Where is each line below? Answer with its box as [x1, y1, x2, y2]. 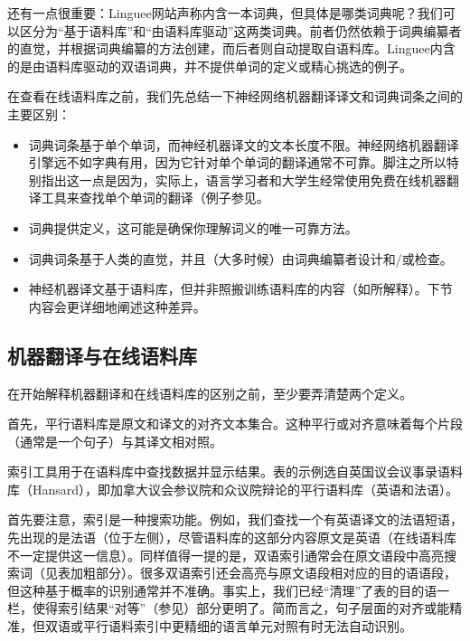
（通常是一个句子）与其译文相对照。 [7, 431, 222, 450]
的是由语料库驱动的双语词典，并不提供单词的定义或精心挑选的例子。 [7, 56, 412, 75]
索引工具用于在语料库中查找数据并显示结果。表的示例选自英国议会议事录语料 [7, 462, 463, 481]
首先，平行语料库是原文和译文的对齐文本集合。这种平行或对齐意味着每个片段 [7, 414, 463, 433]
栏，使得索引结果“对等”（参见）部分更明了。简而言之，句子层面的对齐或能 [7, 599, 450, 617]
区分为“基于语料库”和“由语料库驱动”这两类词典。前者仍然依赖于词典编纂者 [19, 21, 462, 40]
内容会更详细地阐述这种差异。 [28, 297, 206, 316]
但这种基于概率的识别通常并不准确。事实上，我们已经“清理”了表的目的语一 [7, 580, 450, 599]
